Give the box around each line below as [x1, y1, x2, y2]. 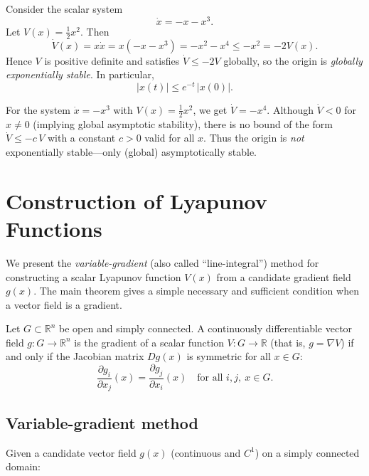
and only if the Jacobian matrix [6, 349, 144, 364]
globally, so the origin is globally [223, 53, 363, 68]
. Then [80, 23, 109, 38]
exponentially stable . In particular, [6, 67, 154, 82]
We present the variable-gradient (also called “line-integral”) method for [6, 255, 319, 270]
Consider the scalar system [6, 1, 123, 16]
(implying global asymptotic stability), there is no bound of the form [33, 116, 333, 131]
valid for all [144, 130, 195, 145]
